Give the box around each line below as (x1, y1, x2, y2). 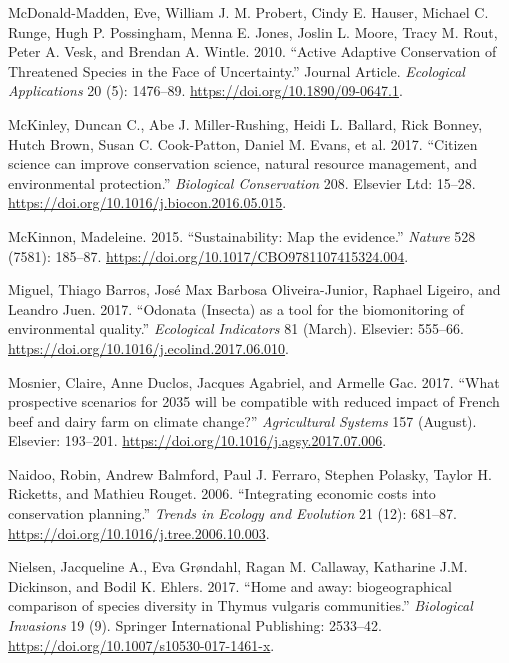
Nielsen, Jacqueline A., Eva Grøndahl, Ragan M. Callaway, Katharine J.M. (8, 556, 468, 577)
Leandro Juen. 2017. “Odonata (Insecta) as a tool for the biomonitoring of (8, 298, 465, 319)
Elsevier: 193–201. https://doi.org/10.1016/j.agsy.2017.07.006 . (8, 430, 387, 451)
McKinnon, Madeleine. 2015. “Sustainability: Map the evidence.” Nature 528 (8, 225, 476, 246)
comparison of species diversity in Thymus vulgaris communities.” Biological (8, 595, 473, 616)
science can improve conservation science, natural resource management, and (8, 153, 478, 174)
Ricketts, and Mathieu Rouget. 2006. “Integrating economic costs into (8, 483, 436, 504)
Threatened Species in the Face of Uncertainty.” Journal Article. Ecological (8, 60, 465, 81)
